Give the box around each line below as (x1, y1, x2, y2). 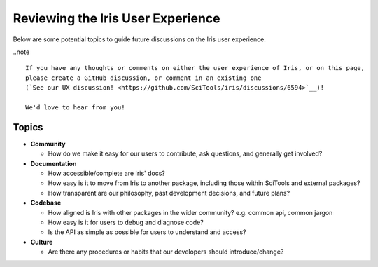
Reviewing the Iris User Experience (13, 11, 220, 26)
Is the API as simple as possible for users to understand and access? (48, 228, 246, 236)
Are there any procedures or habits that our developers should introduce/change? (48, 247, 284, 256)
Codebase (30, 198, 62, 207)
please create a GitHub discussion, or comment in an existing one (25, 74, 262, 82)
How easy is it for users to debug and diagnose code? (48, 218, 204, 226)
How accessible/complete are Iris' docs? (48, 169, 166, 177)
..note (13, 48, 30, 56)
